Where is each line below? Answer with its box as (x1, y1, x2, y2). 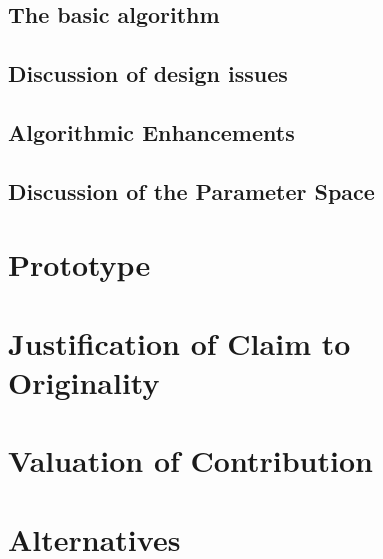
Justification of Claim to (8, 322, 351, 363)
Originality (8, 361, 160, 402)
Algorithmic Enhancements (8, 116, 295, 147)
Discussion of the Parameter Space (8, 175, 375, 206)
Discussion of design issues (8, 58, 288, 89)
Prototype (8, 244, 151, 285)
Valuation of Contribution (8, 440, 373, 481)
